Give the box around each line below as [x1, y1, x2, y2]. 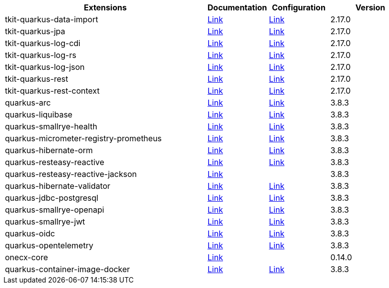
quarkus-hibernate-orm [5, 145, 93, 155]
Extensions [84, 2, 127, 12]
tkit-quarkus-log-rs [5, 50, 76, 60]
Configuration [272, 2, 326, 12]
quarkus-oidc [5, 229, 55, 238]
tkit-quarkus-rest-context [5, 86, 100, 96]
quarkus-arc [5, 98, 51, 108]
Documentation [207, 2, 267, 12]
